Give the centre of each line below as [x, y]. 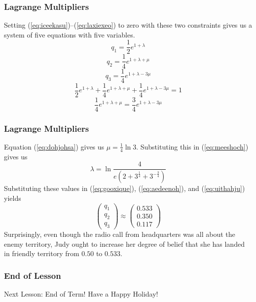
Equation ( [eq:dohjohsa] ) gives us [54, 146]
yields [13, 198]
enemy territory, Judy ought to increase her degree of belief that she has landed [124, 244]
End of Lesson [33, 275]
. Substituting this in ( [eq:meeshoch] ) [192, 146]
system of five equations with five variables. [70, 34]
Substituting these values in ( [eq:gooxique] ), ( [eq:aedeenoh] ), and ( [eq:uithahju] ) [125, 188]
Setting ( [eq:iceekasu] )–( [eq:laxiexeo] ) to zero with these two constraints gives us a [128, 25]
